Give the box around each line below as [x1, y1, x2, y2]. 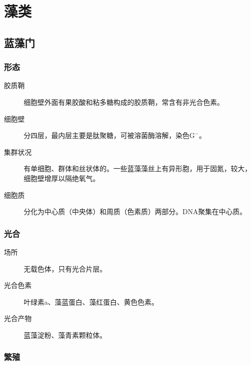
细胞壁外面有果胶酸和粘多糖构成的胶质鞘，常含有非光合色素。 [24, 96, 224, 107]
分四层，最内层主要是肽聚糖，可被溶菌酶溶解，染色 [24, 130, 189, 140]
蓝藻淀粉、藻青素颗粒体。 [24, 329, 107, 340]
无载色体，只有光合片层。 [24, 263, 107, 274]
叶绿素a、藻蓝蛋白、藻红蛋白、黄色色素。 [24, 296, 158, 307]
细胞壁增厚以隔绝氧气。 [24, 173, 100, 183]
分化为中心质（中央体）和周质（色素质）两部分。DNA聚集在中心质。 [24, 206, 247, 217]
